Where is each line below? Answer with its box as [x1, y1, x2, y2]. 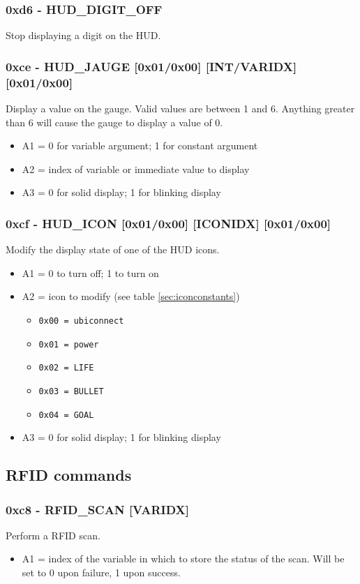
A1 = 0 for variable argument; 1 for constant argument [22, 138, 258, 153]
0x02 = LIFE [38, 363, 94, 373]
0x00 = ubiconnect [38, 315, 124, 326]
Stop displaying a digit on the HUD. [6, 28, 161, 43]
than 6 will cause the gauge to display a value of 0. [6, 114, 223, 129]
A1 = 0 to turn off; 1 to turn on [22, 265, 159, 280]
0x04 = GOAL [38, 410, 94, 420]
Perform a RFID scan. [6, 527, 100, 542]
